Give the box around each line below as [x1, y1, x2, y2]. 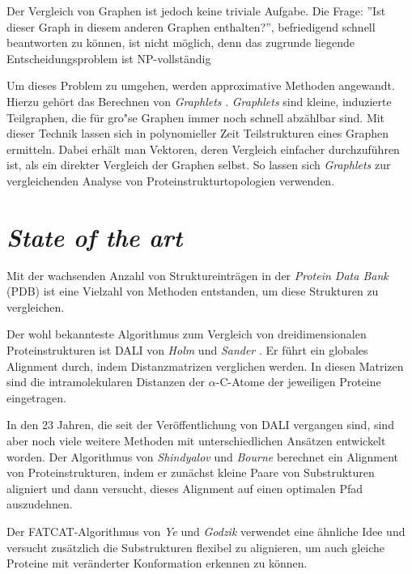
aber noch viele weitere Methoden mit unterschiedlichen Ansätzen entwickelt [6, 432, 386, 449]
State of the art [6, 219, 183, 253]
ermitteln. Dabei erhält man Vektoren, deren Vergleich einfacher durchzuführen [6, 140, 400, 157]
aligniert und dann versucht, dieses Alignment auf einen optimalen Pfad [6, 479, 363, 496]
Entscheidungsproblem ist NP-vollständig [6, 49, 211, 66]
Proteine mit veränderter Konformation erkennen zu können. [6, 555, 308, 572]
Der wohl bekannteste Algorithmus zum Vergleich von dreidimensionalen [6, 325, 367, 342]
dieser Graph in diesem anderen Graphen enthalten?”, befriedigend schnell [6, 18, 376, 35]
